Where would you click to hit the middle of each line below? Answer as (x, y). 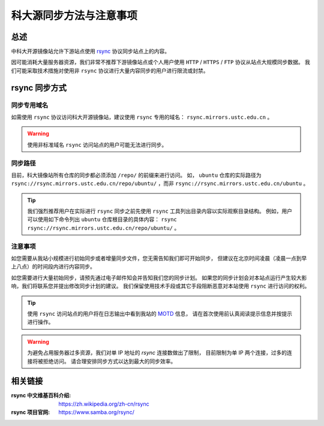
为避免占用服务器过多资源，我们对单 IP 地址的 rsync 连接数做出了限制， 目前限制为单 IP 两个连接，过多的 (157, 353)
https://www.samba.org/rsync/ (96, 412)
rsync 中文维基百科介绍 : (41, 395)
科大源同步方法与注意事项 (74, 16)
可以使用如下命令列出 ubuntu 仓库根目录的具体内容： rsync (102, 219)
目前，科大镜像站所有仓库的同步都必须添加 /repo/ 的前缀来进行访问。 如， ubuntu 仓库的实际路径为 (136, 175)
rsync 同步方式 (39, 88)
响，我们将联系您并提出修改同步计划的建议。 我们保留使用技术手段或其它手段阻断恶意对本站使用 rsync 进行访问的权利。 (160, 286)
